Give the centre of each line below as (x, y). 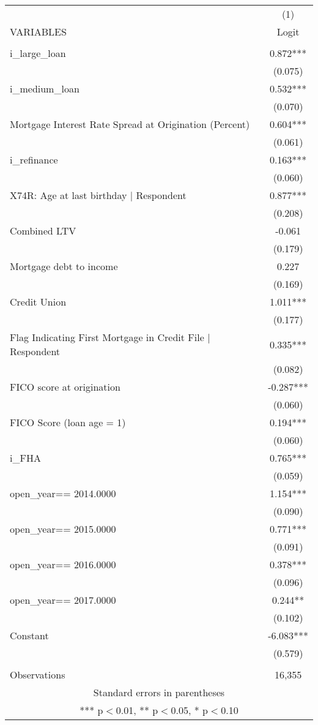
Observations (38, 674)
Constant (29, 635)
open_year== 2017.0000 (63, 600)
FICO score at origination (65, 387)
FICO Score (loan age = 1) (68, 422)
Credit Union (38, 302)
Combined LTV (43, 231)
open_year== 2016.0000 (63, 564)
